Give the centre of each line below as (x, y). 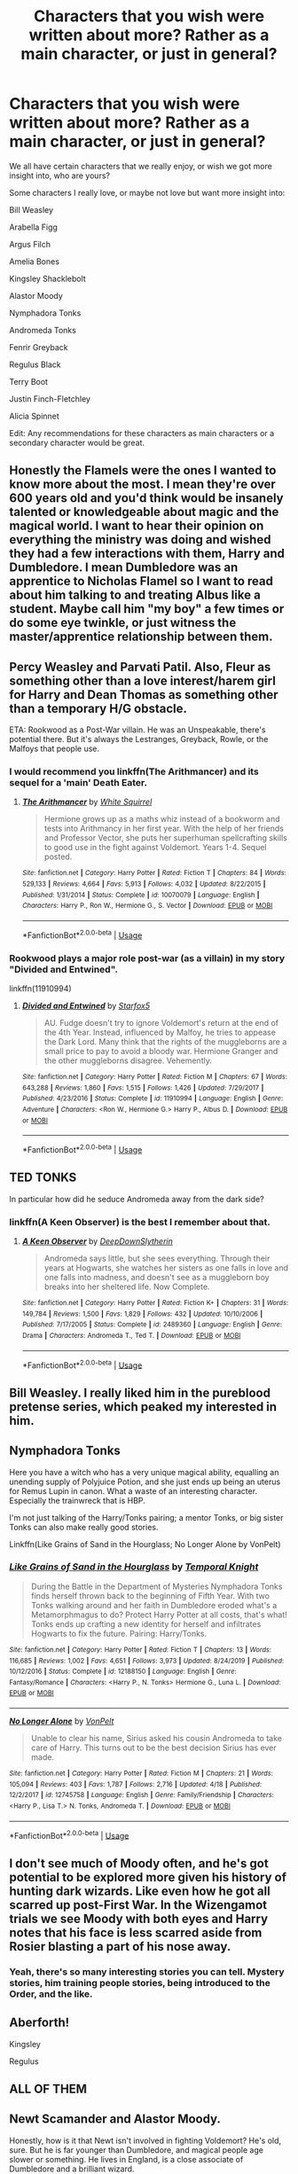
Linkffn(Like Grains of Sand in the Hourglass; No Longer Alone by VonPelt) (145, 1544)
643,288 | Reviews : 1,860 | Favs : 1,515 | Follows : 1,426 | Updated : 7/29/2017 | (143, 1088)
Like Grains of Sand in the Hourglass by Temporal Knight (134, 1567)
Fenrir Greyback (39, 347)
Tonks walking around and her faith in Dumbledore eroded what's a (154, 1605)
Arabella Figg (33, 227)
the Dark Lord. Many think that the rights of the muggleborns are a (165, 1042)
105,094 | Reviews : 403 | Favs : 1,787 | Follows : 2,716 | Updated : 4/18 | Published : (136, 1784)
